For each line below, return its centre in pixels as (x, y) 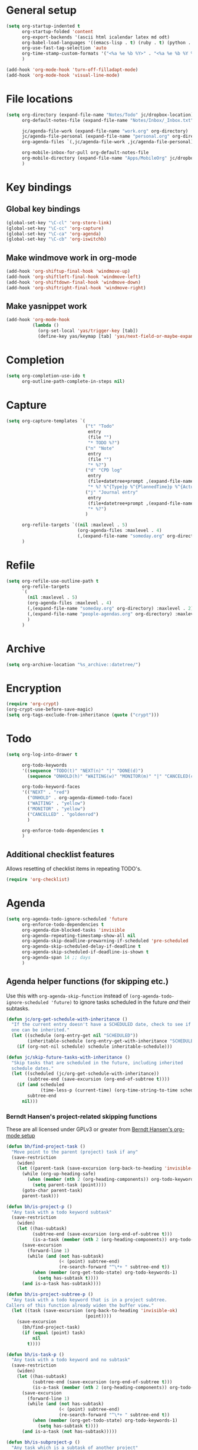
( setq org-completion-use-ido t (46, 376)
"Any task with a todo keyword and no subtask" (71, 1360)
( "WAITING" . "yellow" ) (56, 803)
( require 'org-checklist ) (38, 880)
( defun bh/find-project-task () (46, 1146)
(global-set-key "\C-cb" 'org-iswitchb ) (57, 239)
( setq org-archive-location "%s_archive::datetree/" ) (74, 664)
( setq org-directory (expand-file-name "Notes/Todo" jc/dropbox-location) (100, 115)
